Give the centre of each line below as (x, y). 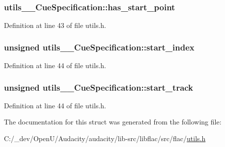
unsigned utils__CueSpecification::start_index (99, 47)
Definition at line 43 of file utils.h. (55, 25)
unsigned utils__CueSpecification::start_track (99, 87)
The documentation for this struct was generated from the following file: (113, 122)
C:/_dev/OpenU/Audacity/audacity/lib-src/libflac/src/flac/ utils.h (105, 138)
